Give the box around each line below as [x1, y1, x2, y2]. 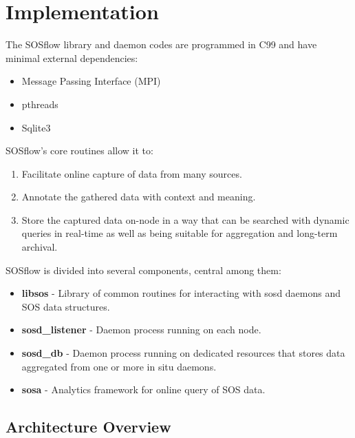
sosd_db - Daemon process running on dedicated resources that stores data [21, 346, 345, 360]
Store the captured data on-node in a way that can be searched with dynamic [21, 212, 349, 227]
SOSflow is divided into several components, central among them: [6, 262, 281, 277]
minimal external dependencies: [6, 50, 138, 65]
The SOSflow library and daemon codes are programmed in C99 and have [6, 37, 317, 52]
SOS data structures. [21, 299, 110, 313]
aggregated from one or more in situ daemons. [21, 359, 217, 373]
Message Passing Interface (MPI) [21, 74, 161, 88]
